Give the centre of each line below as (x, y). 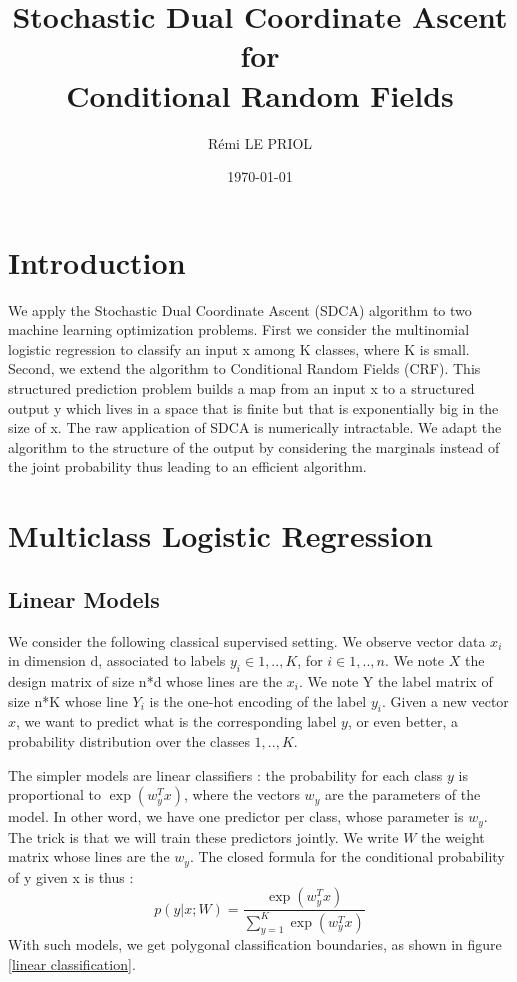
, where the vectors (241, 794)
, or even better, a (402, 721)
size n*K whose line (68, 700)
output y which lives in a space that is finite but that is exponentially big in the (253, 407)
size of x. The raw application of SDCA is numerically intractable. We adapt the (255, 427)
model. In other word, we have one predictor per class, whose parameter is (236, 816)
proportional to (55, 794)
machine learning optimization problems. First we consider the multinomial (239, 329)
